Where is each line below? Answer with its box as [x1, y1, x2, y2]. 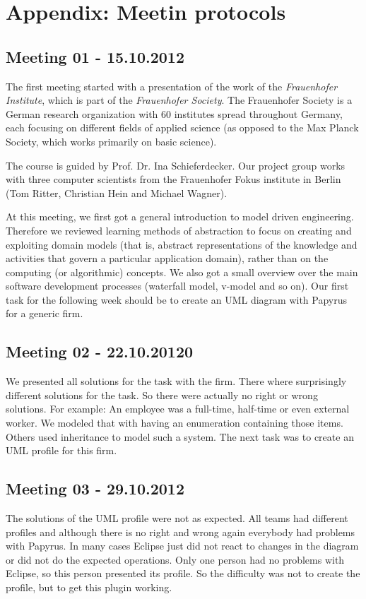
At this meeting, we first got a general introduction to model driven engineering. [6, 209, 354, 224]
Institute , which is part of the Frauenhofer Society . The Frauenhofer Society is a [6, 93, 353, 107]
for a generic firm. [6, 306, 83, 321]
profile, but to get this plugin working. [6, 580, 172, 595]
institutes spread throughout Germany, [174, 106, 343, 121]
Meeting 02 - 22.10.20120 [6, 340, 194, 362]
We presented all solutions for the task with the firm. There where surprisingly [6, 374, 347, 389]
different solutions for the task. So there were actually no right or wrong [6, 387, 318, 402]
